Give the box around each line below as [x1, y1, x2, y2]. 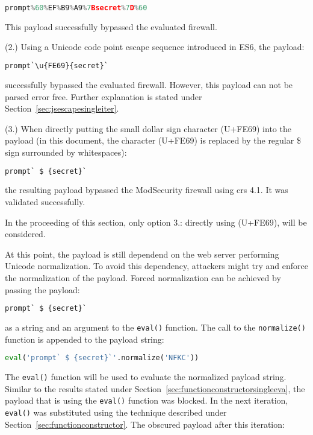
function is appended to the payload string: [5, 332, 164, 345]
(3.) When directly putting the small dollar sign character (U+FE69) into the [5, 122, 291, 135]
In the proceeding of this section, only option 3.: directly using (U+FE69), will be [5, 215, 307, 228]
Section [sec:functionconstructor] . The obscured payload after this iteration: [5, 418, 285, 430]
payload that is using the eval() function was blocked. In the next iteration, [5, 394, 288, 407]
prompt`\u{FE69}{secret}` [5, 62, 108, 71]
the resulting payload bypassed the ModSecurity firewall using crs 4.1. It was [5, 183, 288, 196]
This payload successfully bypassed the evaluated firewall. [5, 20, 217, 33]
